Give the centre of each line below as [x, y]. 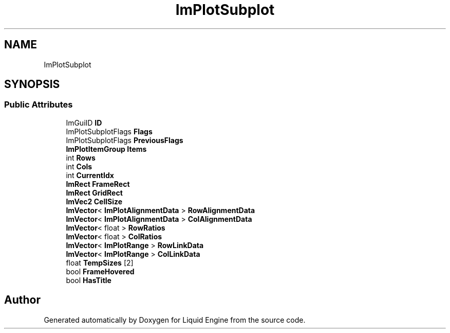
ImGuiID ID [84, 122]
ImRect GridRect [94, 192]
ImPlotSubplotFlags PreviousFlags [125, 140]
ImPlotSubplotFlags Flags [109, 131]
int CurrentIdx [90, 175]
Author [22, 300]
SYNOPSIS [32, 84]
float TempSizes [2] [100, 262]
